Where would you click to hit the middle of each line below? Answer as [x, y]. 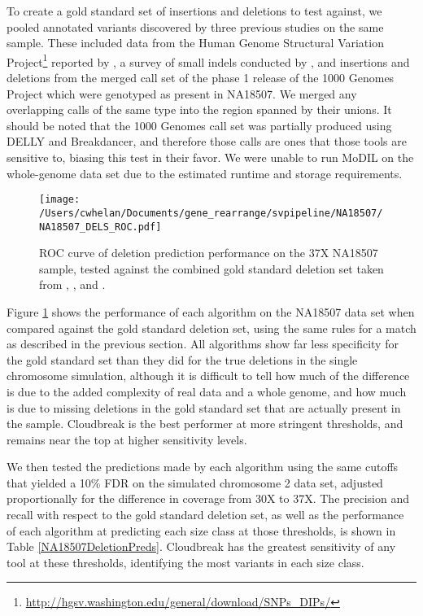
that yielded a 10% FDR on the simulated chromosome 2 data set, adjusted [195, 482]
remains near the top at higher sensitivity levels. [127, 439]
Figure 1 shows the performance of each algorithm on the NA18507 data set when [211, 311]
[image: [60, 200]
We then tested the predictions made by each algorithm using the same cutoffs [203, 467]
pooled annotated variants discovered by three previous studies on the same [195, 26]
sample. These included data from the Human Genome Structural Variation [195, 43]
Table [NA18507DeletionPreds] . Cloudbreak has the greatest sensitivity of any [201, 546]
